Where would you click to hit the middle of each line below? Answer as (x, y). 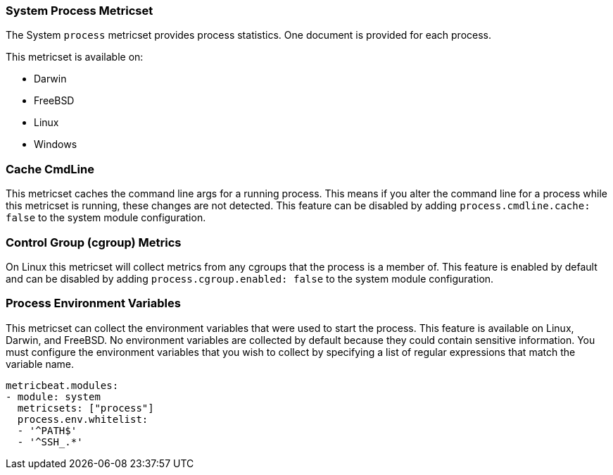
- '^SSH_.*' (50, 442)
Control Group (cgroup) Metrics (94, 242)
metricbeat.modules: (62, 385)
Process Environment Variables (93, 303)
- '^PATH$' (47, 430)
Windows (56, 144)
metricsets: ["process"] (86, 408)
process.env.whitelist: (83, 419)
